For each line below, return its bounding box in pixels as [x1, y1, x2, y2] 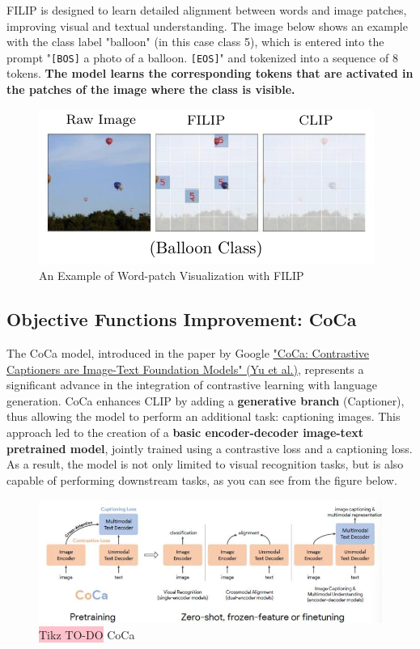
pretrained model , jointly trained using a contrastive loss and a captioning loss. [6, 439, 413, 456]
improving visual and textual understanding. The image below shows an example [6, 17, 408, 34]
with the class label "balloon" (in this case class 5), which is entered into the [6, 33, 384, 50]
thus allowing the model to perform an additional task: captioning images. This [6, 408, 401, 425]
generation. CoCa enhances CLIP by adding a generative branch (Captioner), [6, 392, 405, 409]
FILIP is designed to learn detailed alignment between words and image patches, [6, 2, 407, 18]
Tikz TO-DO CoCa [39, 626, 135, 643]
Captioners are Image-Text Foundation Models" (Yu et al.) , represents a [6, 360, 364, 377]
